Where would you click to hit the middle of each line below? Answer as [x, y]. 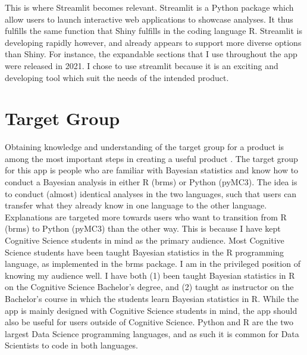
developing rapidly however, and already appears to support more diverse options [153, 42]
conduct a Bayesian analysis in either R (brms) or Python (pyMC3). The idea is [151, 182]
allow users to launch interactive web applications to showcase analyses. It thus [149, 19]
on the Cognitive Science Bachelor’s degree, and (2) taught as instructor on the [149, 287]
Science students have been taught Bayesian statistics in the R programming [145, 252]
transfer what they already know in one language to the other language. [136, 205]
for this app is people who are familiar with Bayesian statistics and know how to [152, 170]
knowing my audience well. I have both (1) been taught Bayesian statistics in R [150, 275]
